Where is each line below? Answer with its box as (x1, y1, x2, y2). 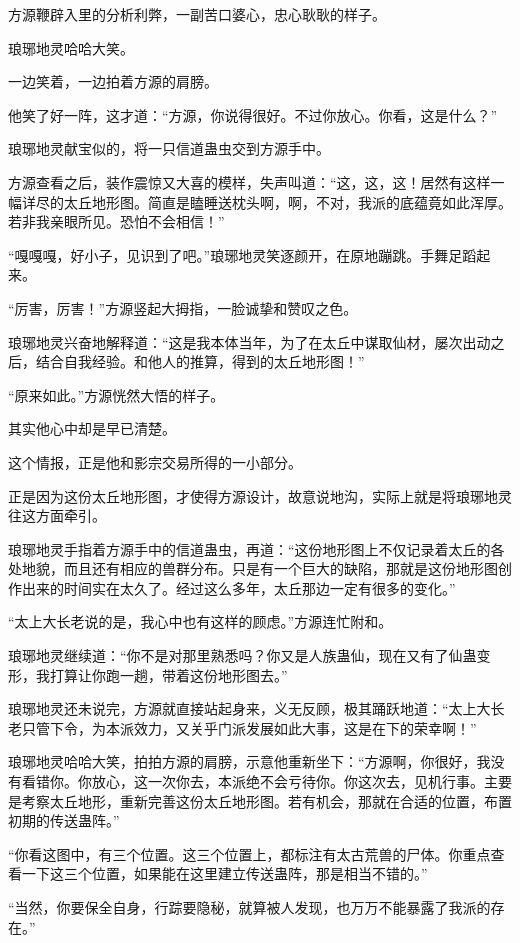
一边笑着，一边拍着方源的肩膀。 (8, 71, 218, 92)
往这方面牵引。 (8, 505, 106, 526)
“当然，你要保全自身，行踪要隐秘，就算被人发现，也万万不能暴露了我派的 (8, 897, 491, 917)
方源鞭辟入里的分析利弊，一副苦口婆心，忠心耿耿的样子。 (8, 4, 386, 24)
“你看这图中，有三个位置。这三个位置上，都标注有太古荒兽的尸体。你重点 (8, 843, 491, 864)
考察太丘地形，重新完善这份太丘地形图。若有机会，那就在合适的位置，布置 (21, 790, 512, 811)
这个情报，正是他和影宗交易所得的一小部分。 (8, 451, 302, 472)
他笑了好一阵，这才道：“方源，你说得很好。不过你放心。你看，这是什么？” (8, 104, 498, 125)
